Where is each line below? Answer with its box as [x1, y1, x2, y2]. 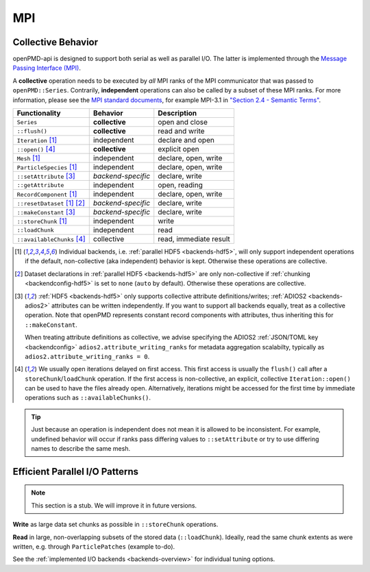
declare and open [158, 136, 215, 145]
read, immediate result [158, 234, 231, 244]
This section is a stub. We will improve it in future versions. [31, 501, 197, 510]
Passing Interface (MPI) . [12, 64, 82, 72]
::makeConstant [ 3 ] [16, 208, 75, 217]
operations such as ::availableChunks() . [25, 394, 151, 402]
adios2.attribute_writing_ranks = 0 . [25, 352, 150, 360]
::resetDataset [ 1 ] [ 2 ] [16, 199, 85, 208]
